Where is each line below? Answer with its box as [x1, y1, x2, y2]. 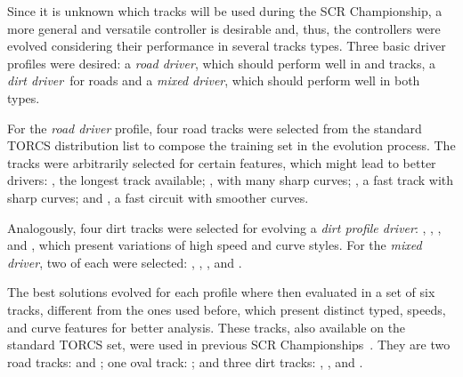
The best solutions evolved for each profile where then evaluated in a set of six [7, 283, 435, 301]
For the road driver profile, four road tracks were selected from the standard [7, 118, 422, 137]
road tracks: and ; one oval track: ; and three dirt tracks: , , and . [7, 352, 363, 371]
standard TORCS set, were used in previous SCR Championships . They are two [7, 335, 451, 354]
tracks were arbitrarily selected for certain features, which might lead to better [7, 153, 436, 172]
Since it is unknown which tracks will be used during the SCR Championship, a [7, 2, 443, 20]
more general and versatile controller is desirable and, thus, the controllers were [7, 19, 441, 37]
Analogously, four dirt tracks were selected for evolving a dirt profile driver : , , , [7, 218, 442, 237]
